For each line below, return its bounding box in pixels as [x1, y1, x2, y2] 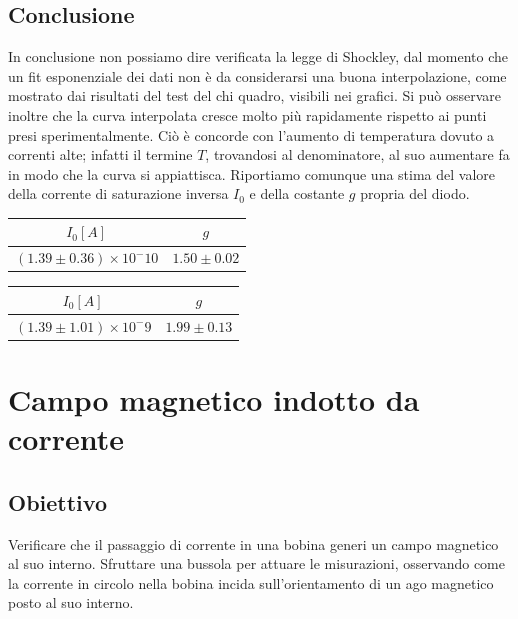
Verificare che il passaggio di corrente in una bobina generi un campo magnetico [8, 533, 499, 554]
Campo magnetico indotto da [8, 379, 420, 420]
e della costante [249, 183, 345, 204]
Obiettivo [8, 486, 107, 517]
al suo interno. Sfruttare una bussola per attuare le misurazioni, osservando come [8, 553, 505, 574]
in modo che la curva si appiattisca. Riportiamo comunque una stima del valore [8, 163, 496, 184]
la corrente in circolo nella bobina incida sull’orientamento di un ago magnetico [8, 572, 494, 593]
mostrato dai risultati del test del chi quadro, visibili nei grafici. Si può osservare [8, 85, 502, 106]
